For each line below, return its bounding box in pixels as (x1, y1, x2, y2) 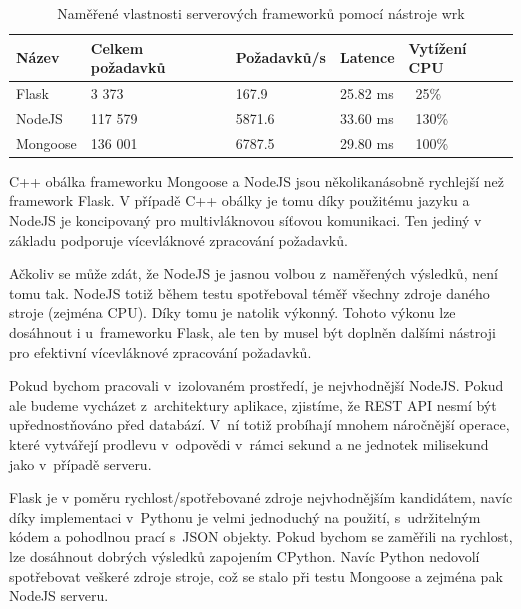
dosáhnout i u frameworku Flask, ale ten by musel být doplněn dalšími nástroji (9, 321, 496, 342)
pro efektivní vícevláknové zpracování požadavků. (9, 341, 312, 362)
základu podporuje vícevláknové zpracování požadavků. (9, 229, 348, 250)
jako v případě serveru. (9, 453, 152, 474)
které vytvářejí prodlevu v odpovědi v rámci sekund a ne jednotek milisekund (9, 433, 489, 454)
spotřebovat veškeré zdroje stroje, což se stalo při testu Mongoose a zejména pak (9, 565, 503, 586)
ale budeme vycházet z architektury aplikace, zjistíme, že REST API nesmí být (9, 394, 497, 415)
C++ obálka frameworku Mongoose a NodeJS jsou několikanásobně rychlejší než (9, 170, 504, 191)
